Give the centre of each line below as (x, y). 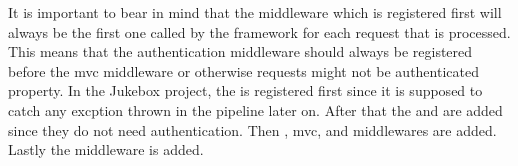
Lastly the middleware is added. (106, 149)
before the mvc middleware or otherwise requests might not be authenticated (243, 70)
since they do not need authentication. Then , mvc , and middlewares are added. (252, 129)
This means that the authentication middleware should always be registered (240, 51)
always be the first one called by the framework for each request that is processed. (259, 31)
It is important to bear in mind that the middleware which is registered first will (255, 12)
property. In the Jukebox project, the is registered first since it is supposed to (245, 90)
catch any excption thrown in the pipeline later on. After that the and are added (255, 109)
